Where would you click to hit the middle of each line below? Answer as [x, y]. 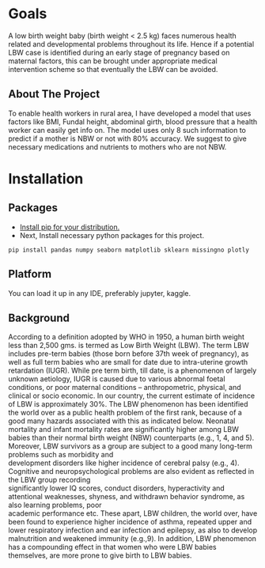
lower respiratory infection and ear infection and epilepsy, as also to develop [133, 530]
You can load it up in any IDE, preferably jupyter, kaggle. [100, 293]
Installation [46, 178]
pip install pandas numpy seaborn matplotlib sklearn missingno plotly [129, 250]
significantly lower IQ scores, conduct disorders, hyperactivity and [117, 488]
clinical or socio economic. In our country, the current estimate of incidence [132, 396]
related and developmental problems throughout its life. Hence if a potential [131, 44]
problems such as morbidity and [61, 455]
